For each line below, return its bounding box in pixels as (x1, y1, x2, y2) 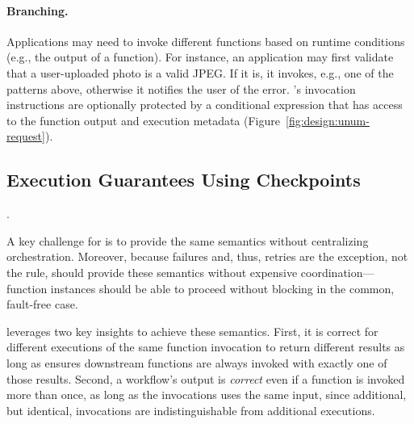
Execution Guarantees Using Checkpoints (6, 167, 361, 192)
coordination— (300, 263, 374, 280)
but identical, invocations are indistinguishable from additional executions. (6, 401, 375, 418)
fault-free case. (6, 296, 78, 313)
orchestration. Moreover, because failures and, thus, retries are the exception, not (6, 248, 408, 265)
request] (6, 128, 45, 145)
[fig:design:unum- (286, 111, 370, 128)
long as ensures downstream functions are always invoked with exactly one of (6, 354, 387, 371)
